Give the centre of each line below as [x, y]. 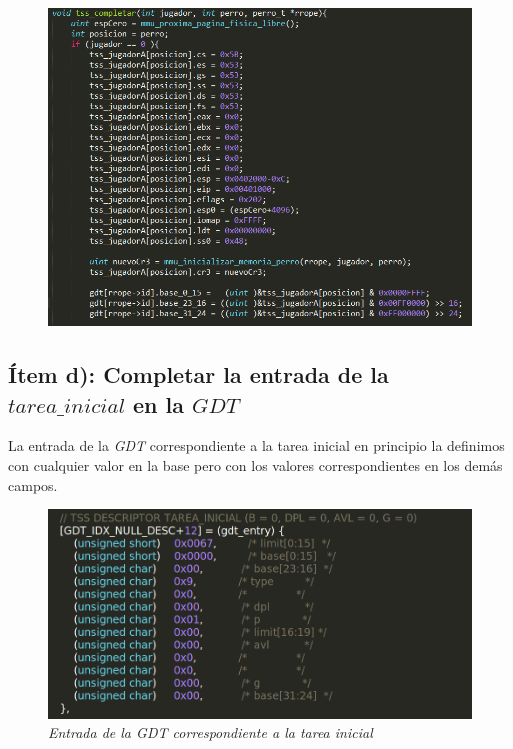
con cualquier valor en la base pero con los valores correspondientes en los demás [255, 465]
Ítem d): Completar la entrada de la [198, 374]
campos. [33, 484]
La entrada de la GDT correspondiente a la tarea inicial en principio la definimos [256, 445]
